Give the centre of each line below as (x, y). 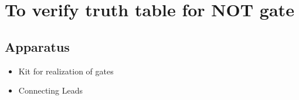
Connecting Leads (50, 90)
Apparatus (37, 46)
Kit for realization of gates (66, 71)
